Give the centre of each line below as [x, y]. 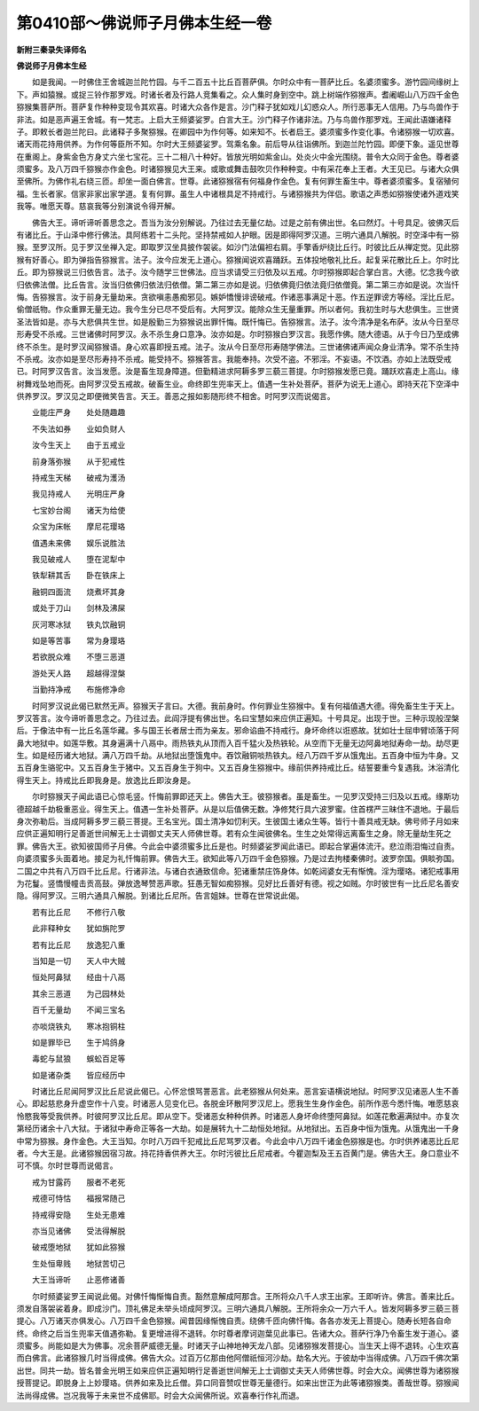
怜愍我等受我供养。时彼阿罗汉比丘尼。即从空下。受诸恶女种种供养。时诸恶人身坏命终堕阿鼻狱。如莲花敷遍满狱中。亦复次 [238, 1116]
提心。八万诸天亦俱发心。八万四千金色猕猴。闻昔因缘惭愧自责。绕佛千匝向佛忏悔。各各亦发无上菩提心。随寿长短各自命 [234, 1321]
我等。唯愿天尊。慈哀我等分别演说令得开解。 [98, 206]
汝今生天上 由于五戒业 [79, 445]
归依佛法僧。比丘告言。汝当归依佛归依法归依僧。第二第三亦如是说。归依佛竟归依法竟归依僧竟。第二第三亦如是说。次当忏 [238, 285]
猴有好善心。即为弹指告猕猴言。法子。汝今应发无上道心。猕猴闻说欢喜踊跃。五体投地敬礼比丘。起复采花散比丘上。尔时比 [238, 259]
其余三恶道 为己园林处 [79, 993]
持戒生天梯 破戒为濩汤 [79, 478]
